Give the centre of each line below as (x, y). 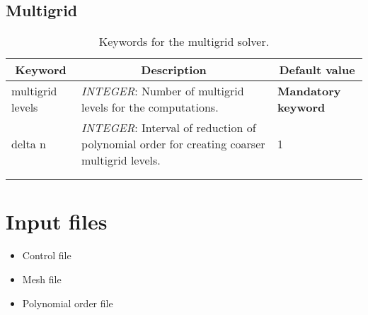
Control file (47, 255)
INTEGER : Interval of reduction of (169, 128)
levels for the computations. (150, 107)
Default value (317, 70)
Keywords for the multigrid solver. (184, 42)
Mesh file (42, 279)
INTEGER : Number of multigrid (163, 91)
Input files (57, 221)
